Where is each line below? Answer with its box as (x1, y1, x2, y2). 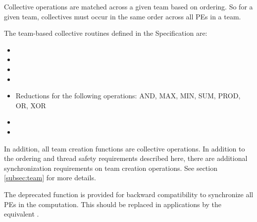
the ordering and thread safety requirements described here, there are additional (4, 153, 248, 163)
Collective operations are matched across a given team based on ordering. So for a (4, 1, 253, 11)
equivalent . (4, 209, 39, 219)
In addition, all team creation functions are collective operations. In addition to (4, 143, 245, 153)
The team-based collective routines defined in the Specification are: (4, 28, 207, 38)
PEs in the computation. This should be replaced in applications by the (4, 199, 222, 209)
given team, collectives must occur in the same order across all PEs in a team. (4, 11, 241, 21)
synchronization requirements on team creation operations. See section (4, 162, 217, 173)
